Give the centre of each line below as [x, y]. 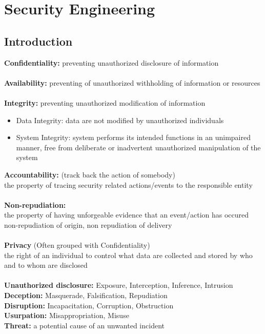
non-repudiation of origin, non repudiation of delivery [88, 224]
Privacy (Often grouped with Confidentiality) [77, 245]
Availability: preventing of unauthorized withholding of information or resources [132, 82]
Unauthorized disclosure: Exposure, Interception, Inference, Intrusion [119, 285]
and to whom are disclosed [46, 265]
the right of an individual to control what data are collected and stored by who [128, 255]
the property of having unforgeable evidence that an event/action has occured [127, 215]
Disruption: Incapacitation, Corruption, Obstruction [89, 305]
